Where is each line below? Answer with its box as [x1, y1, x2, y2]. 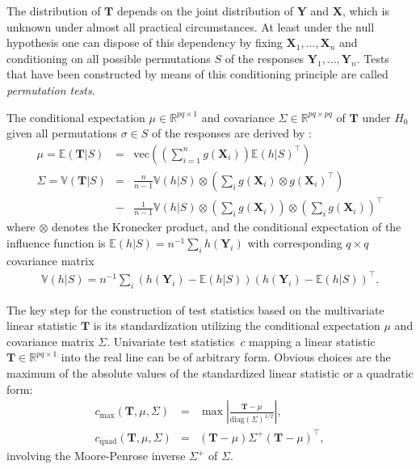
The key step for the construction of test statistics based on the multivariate [6, 301, 384, 318]
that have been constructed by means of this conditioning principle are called [6, 65, 388, 82]
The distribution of [6, 2, 101, 19]
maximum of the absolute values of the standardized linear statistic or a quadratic [6, 365, 414, 382]
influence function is [6, 234, 106, 251]
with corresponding [247, 234, 342, 251]
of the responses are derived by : [152, 125, 312, 142]
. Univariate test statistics [107, 332, 235, 349]
